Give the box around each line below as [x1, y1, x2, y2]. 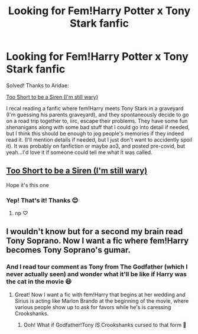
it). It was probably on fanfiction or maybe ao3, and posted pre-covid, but [6, 142, 185, 149]
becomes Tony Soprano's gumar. [6, 245, 131, 255]
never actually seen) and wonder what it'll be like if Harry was [6, 270, 187, 279]
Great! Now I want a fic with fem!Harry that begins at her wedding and [14, 291, 186, 298]
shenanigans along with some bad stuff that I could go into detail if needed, [6, 123, 190, 130]
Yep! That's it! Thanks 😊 [6, 196, 79, 204]
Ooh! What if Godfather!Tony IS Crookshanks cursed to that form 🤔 [23, 321, 187, 328]
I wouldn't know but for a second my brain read [6, 227, 183, 237]
